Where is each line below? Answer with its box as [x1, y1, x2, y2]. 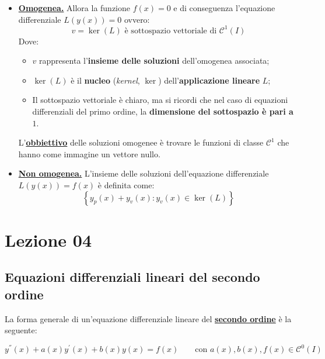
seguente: [5, 324, 37, 336]
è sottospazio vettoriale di [124, 26, 217, 35]
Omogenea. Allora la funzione [18, 2, 131, 13]
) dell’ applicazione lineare [158, 74, 260, 86]
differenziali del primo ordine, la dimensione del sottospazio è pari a [32, 105, 293, 118]
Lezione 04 [5, 227, 92, 251]
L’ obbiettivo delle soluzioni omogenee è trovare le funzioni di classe [18, 136, 264, 149]
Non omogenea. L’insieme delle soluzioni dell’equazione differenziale [18, 167, 269, 179]
